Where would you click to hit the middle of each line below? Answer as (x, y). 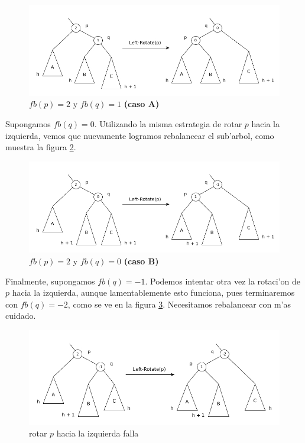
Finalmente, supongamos (50, 281)
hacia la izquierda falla (98, 433)
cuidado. (21, 316)
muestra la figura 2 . (41, 147)
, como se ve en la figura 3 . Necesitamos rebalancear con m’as (179, 304)
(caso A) (142, 104)
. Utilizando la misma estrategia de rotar (168, 123)
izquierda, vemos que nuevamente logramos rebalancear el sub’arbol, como (140, 135)
